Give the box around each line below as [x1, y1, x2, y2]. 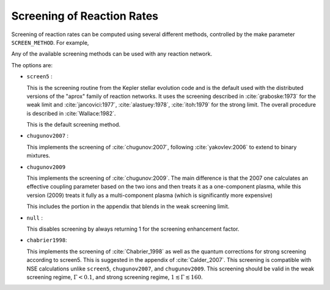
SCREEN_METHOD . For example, [11, 39, 89, 46]
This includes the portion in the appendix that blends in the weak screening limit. [26, 203, 230, 210]
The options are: [11, 61, 53, 69]
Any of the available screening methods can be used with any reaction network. [11, 50, 213, 58]
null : [26, 214, 43, 221]
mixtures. [26, 152, 51, 159]
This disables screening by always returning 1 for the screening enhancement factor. [26, 225, 240, 232]
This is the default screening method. [26, 121, 121, 128]
